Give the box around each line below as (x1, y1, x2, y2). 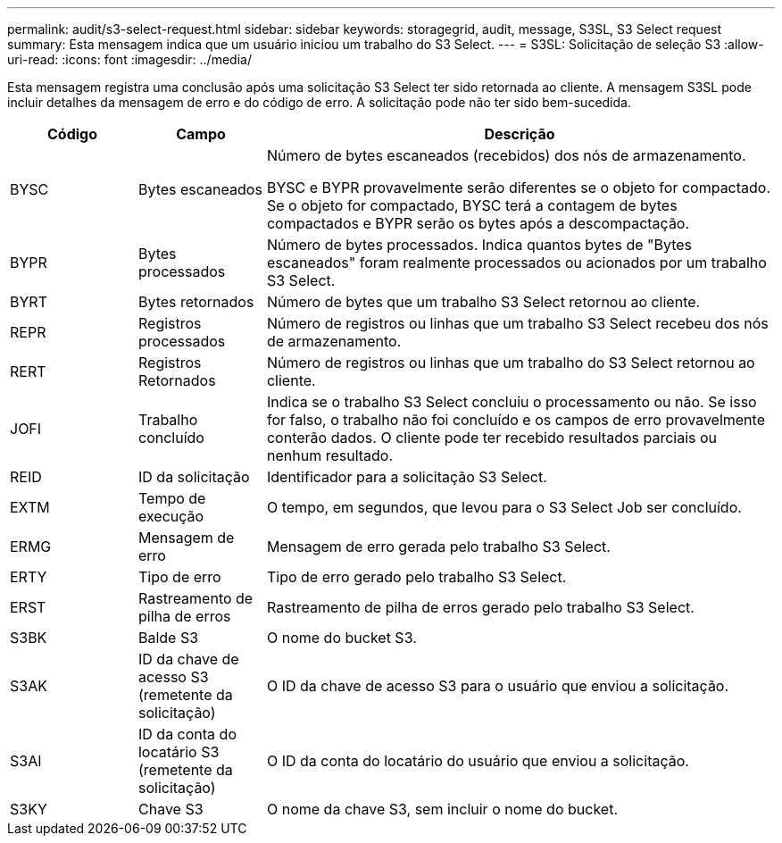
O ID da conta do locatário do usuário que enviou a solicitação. (266, 752, 689, 770)
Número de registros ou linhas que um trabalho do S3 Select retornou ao (266, 354, 755, 371)
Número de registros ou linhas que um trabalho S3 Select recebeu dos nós (266, 314, 769, 332)
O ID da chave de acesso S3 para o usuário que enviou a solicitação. (266, 677, 729, 695)
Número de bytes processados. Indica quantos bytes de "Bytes (266, 236, 693, 254)
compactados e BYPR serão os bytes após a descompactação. (266, 214, 690, 232)
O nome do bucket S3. (266, 629, 417, 647)
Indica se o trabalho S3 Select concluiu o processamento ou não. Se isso (266, 393, 757, 411)
